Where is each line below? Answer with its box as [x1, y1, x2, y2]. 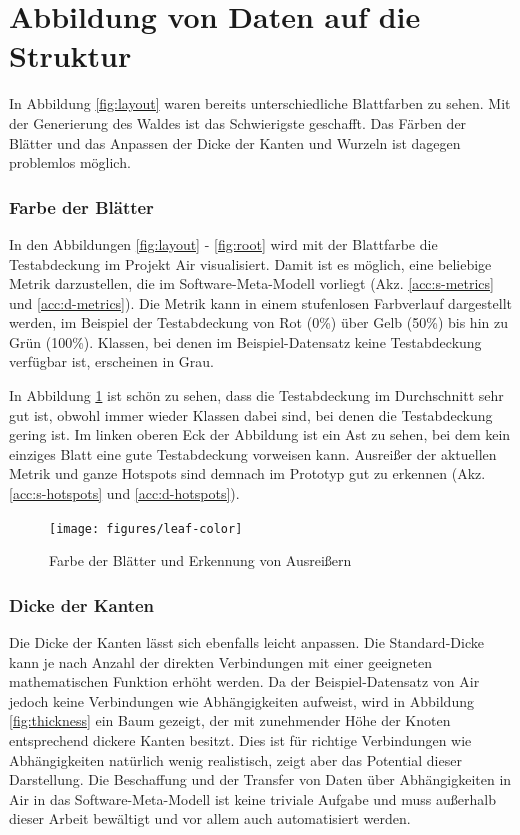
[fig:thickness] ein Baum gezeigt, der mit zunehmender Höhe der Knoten [9, 710, 451, 731]
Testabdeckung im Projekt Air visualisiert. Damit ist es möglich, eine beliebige [9, 253, 492, 274]
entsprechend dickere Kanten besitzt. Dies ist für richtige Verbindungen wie [9, 730, 472, 751]
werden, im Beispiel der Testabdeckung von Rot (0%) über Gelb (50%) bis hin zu [9, 312, 508, 333]
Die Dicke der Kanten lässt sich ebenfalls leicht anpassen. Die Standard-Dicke [9, 632, 484, 653]
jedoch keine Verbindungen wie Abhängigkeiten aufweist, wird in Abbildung [9, 690, 474, 711]
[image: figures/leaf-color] [49, 521, 243, 536]
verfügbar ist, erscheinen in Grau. [9, 351, 214, 372]
